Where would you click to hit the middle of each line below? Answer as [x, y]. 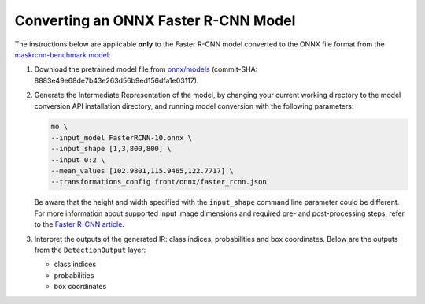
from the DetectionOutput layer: [90, 250]
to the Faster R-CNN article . [79, 224]
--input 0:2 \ [78, 160]
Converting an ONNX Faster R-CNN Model [155, 20]
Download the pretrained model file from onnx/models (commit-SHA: [146, 69]
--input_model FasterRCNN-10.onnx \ [122, 137]
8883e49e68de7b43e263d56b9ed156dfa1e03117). [116, 80]
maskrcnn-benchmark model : [63, 54]
